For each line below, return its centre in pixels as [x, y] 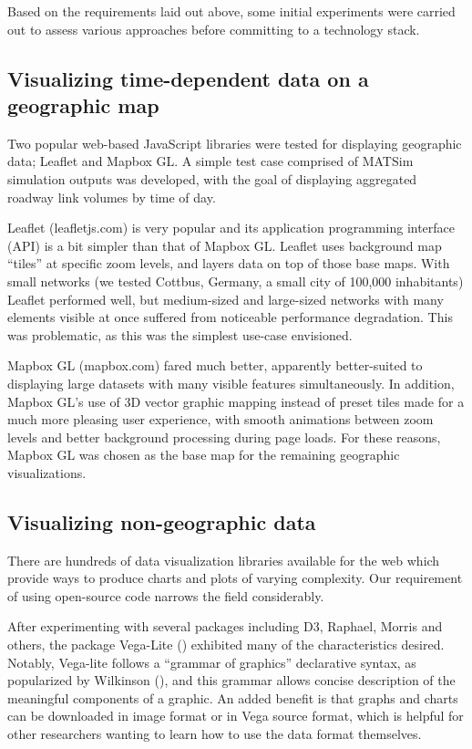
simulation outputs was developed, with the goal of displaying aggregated [212, 178]
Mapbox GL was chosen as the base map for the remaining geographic [204, 455]
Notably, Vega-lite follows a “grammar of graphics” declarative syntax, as [212, 662]
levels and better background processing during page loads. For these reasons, [224, 437]
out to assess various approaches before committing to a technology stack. [214, 29]
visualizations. [47, 472]
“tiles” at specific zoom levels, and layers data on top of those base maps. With [229, 263]
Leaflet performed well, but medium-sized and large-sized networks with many [226, 299]
